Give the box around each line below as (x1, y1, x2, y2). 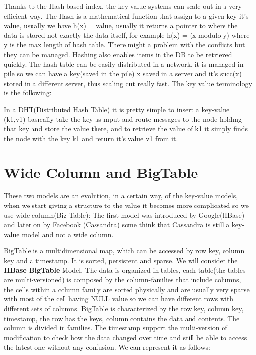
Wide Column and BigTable (4, 162, 198, 182)
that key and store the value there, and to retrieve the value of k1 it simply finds (4, 123, 248, 134)
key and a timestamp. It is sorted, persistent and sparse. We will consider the (4, 255, 238, 265)
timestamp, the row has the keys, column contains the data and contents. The (4, 313, 240, 323)
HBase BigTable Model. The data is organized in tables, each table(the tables (4, 265, 246, 275)
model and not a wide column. (22, 229, 114, 239)
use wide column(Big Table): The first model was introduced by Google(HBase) (4, 209, 245, 220)
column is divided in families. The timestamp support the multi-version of (4, 323, 227, 333)
